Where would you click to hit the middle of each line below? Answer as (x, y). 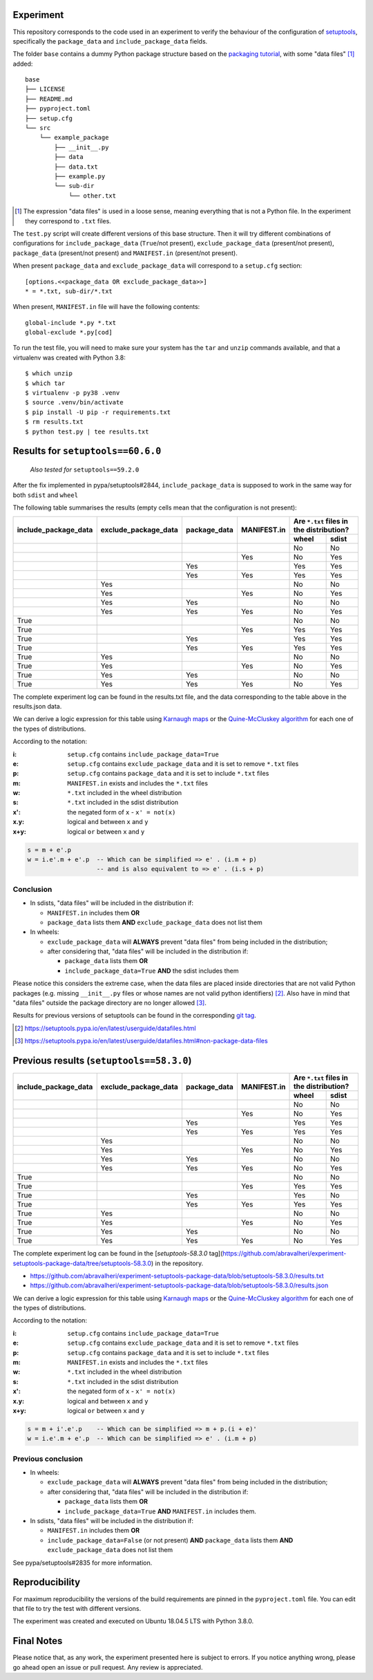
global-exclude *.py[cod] (69, 333)
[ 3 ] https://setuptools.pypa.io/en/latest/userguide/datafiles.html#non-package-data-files (142, 1041)
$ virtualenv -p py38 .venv (73, 393)
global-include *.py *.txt (71, 323)
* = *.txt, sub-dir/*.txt (69, 291)
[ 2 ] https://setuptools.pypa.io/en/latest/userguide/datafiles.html (105, 1028)
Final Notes (38, 1641)
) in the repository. (177, 1263)
